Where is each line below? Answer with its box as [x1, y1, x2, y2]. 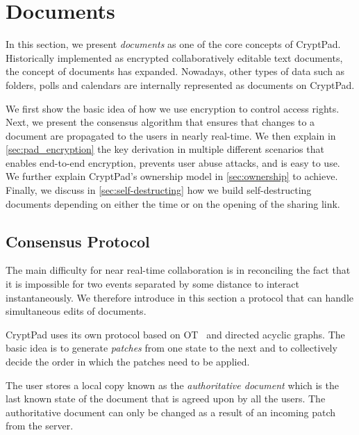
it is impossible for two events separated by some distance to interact [6, 277, 299, 291]
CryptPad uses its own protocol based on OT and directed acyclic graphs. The [6, 327, 345, 341]
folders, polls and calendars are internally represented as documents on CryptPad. [6, 77, 355, 92]
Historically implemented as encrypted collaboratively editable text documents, [6, 50, 343, 65]
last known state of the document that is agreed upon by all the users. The [6, 391, 326, 406]
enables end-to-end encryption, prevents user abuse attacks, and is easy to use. [6, 155, 340, 170]
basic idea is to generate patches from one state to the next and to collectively [6, 340, 337, 355]
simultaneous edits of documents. [6, 304, 147, 318]
